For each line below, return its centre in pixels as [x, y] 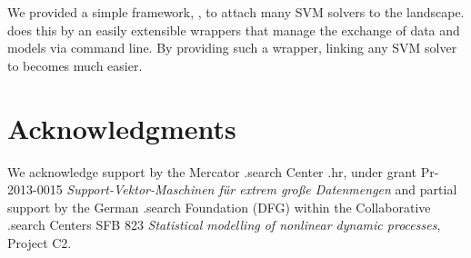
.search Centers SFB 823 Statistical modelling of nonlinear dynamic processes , [224, 225]
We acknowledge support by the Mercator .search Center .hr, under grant [212, 171]
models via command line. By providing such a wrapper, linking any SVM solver [232, 48]
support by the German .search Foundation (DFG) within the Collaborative [219, 207]
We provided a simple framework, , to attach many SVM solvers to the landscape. [236, 12]
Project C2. [40, 242]
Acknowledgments [122, 128]
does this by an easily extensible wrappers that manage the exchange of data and [234, 30]
